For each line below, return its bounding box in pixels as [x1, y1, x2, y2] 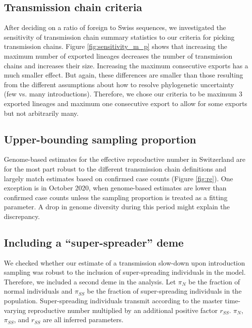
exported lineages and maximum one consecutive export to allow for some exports [4, 98, 248, 108]
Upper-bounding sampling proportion [4, 131, 196, 146]
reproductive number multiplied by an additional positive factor [28, 305, 218, 315]
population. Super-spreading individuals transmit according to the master [4, 296, 223, 306]
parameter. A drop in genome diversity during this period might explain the [4, 202, 230, 212]
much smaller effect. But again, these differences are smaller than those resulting [4, 70, 243, 80]
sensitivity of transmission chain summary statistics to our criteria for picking [4, 31, 235, 42]
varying [4, 305, 26, 315]
